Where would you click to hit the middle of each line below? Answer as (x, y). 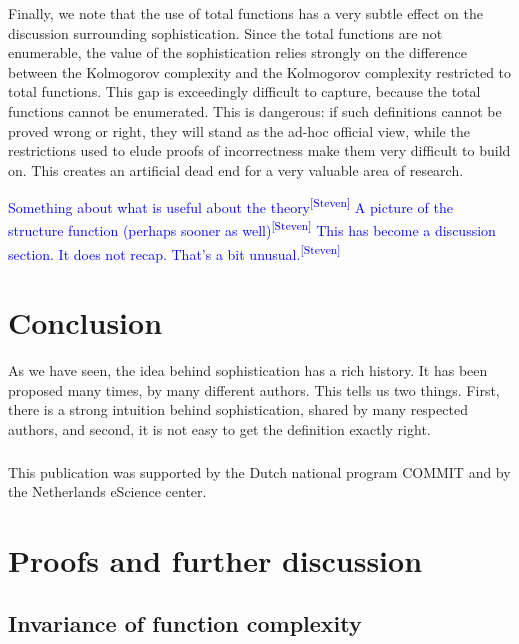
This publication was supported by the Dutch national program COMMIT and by (259, 471)
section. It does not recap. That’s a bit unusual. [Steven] (174, 252)
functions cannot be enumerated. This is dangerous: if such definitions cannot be (255, 110)
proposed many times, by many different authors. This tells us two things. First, (254, 389)
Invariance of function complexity (185, 623)
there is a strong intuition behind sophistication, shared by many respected (238, 409)
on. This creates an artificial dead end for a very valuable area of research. (236, 169)
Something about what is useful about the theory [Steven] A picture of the (230, 205)
